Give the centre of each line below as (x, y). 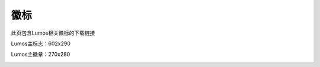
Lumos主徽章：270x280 (41, 54)
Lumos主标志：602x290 (41, 43)
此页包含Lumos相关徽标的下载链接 (53, 33)
